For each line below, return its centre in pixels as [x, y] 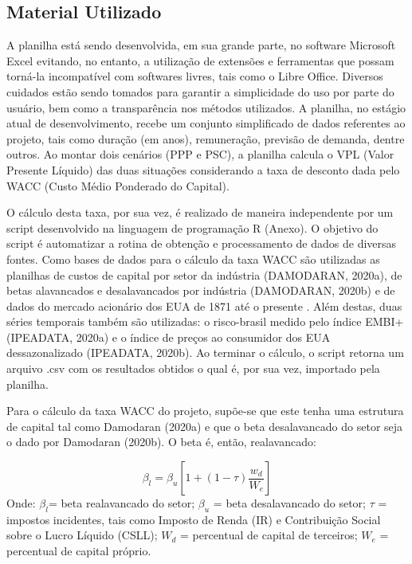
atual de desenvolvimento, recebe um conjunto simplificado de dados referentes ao [206, 123]
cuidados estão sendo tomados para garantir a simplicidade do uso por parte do [200, 91]
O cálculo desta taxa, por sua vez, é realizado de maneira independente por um [200, 212]
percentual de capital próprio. [79, 551]
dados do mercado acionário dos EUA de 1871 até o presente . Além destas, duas [204, 305]
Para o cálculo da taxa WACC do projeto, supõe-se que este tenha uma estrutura [205, 411]
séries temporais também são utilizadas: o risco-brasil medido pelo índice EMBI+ [205, 321]
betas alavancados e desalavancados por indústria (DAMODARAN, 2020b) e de [201, 290]
